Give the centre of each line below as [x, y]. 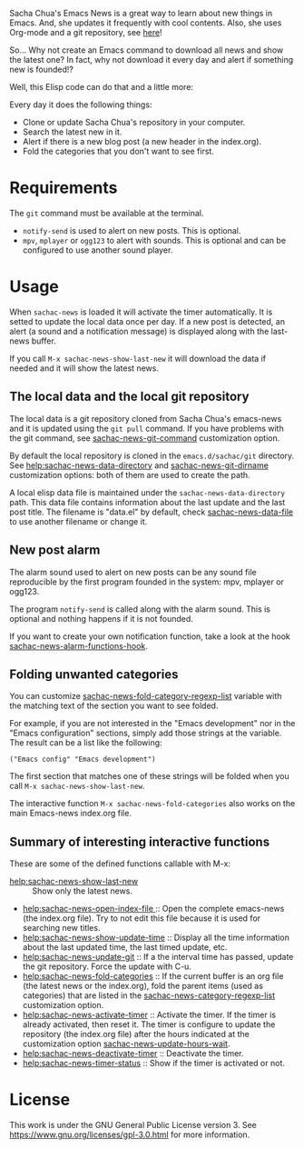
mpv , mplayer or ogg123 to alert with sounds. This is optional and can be [154, 240]
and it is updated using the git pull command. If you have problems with [147, 428]
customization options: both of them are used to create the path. [130, 475]
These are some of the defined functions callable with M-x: [120, 864]
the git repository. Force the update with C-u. [107, 966]
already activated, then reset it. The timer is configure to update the [149, 1024]
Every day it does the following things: [81, 105]
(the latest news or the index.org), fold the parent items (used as [142, 986]
